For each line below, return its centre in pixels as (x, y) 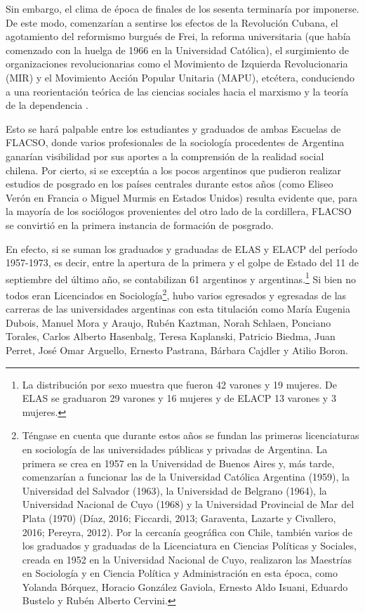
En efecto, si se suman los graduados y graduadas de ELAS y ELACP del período (182, 248)
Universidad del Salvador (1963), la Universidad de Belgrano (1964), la (174, 490)
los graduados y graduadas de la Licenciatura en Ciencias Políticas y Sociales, (189, 546)
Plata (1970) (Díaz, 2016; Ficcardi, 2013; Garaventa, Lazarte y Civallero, (179, 517)
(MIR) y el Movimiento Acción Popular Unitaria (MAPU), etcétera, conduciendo (180, 77)
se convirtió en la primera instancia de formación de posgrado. (140, 224)
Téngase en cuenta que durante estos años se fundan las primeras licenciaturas (191, 435)
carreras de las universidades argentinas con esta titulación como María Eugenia (178, 309)
